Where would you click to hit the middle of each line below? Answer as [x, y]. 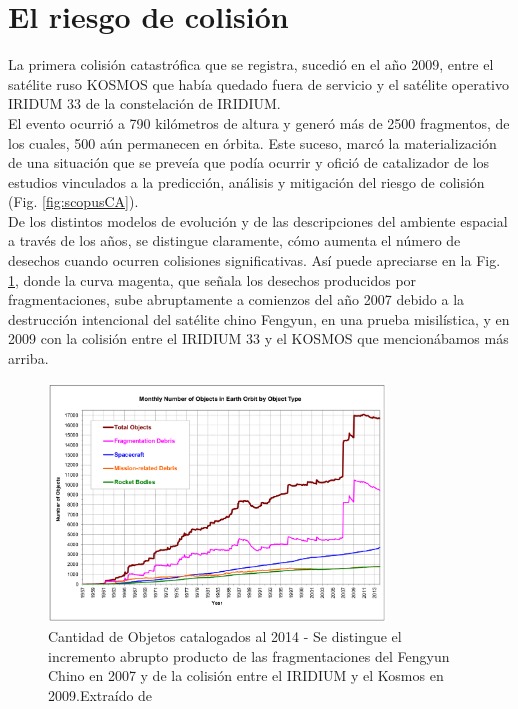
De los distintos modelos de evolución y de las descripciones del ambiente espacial [258, 220]
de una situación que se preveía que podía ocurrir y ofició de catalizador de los [249, 162]
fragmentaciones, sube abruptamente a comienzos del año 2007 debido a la [236, 299]
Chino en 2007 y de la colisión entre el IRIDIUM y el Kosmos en [246, 675]
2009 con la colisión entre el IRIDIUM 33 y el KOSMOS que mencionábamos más [258, 338]
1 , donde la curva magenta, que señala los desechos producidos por [212, 279]
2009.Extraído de [100, 694]
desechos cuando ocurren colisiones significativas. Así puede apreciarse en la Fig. [254, 260]
